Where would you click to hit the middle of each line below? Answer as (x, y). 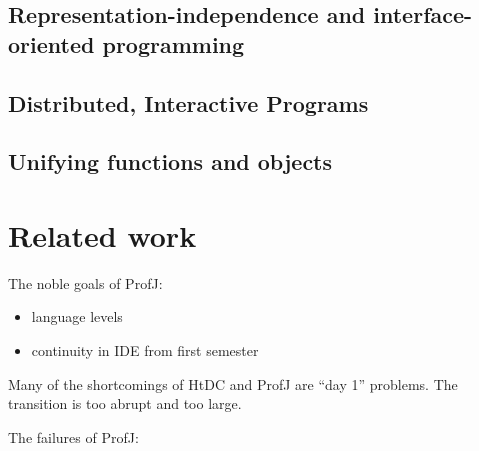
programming (173, 43)
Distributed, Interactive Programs (188, 102)
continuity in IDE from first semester (145, 350)
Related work (102, 234)
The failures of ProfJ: (73, 436)
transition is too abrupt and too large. (125, 403)
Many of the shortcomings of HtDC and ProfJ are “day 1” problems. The (233, 383)
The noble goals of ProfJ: (85, 282)
